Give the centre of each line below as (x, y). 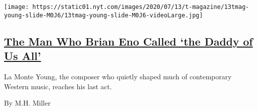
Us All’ (23, 56)
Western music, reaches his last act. (58, 86)
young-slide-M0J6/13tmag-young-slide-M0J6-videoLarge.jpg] (103, 15)
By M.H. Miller (27, 103)
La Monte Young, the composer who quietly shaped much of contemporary (118, 76)
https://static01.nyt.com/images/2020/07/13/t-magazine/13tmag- (141, 7)
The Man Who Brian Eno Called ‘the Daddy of (129, 41)
